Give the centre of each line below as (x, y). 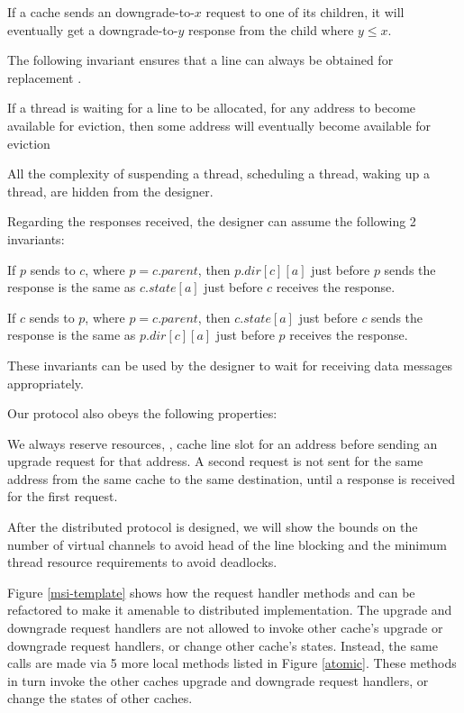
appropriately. (45, 383)
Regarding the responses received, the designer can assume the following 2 (212, 221)
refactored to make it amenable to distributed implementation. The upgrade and (230, 610)
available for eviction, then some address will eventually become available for (219, 125)
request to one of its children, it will (305, 12)
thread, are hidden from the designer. (110, 191)
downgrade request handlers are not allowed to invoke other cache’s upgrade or (225, 628)
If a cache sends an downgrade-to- (101, 12)
